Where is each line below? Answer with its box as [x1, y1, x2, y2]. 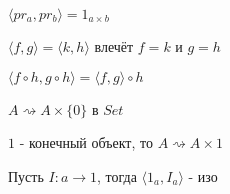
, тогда [97, 165, 137, 186]
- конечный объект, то [19, 132, 153, 153]
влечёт [94, 36, 134, 56]
